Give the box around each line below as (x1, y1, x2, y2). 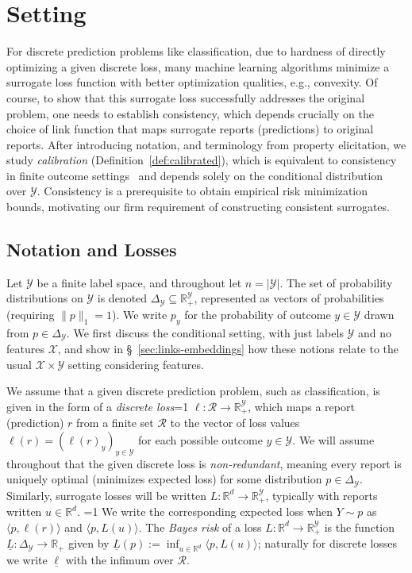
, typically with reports (265, 486, 378, 503)
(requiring (6, 306, 55, 322)
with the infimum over (65, 552, 174, 568)
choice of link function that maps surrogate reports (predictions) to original (6, 121, 374, 137)
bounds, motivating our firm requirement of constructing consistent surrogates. (6, 198, 390, 215)
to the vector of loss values (170, 414, 300, 431)
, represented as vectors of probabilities (194, 290, 384, 306)
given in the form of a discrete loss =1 (6, 398, 189, 414)
